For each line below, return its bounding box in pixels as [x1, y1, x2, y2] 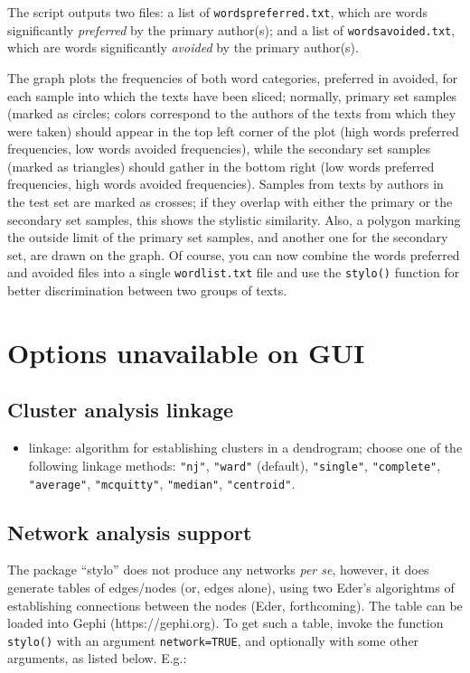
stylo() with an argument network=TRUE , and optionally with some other [7, 631, 419, 650]
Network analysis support [7, 518, 252, 546]
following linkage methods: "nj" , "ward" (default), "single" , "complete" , [28, 455, 441, 474]
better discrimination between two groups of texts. [7, 281, 287, 300]
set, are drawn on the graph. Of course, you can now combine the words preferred [7, 245, 460, 264]
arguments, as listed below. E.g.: [7, 649, 187, 668]
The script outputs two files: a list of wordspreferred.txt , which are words [7, 3, 428, 21]
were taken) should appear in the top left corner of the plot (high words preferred [7, 121, 459, 140]
